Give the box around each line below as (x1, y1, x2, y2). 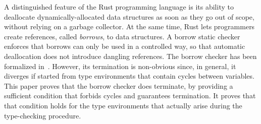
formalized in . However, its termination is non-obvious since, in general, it (4, 60, 236, 71)
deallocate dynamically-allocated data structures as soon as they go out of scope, (4, 11, 254, 22)
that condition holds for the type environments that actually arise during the (4, 100, 242, 110)
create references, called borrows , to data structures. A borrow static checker (4, 31, 240, 41)
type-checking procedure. (4, 110, 81, 120)
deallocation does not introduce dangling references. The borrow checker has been (4, 50, 257, 61)
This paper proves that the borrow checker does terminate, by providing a (4, 80, 233, 91)
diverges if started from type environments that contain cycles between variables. (4, 71, 254, 81)
